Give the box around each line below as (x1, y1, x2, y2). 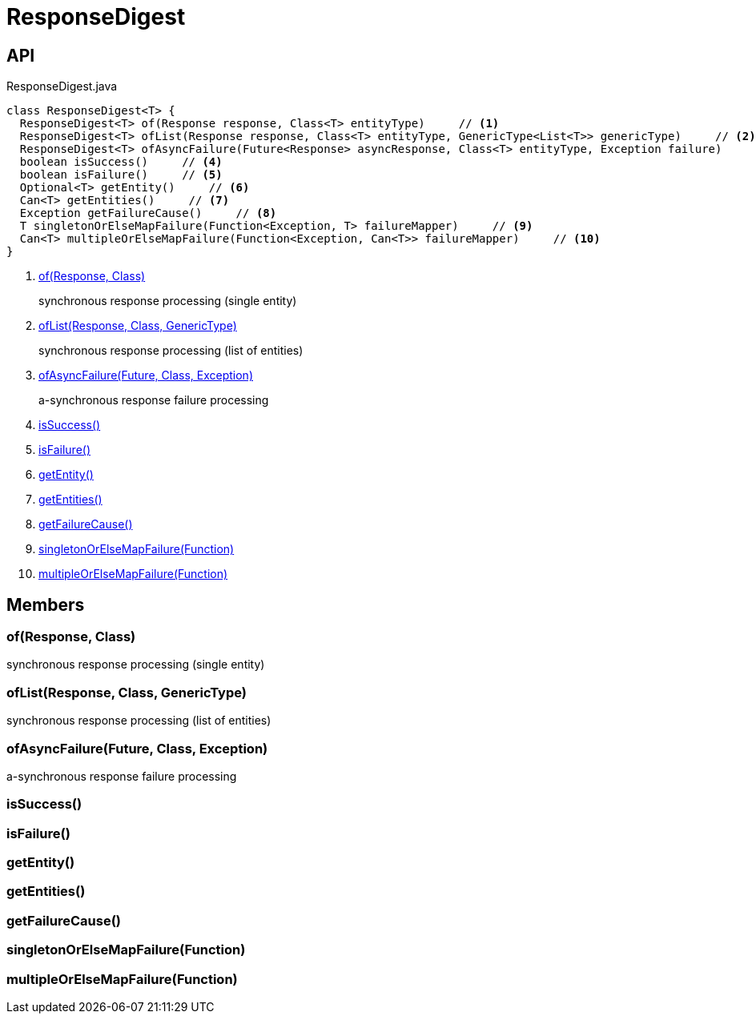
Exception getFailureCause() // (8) (19, 207, 277, 220)
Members (6, 594, 85, 615)
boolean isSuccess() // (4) (19, 155, 223, 169)
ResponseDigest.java (6, 79, 118, 94)
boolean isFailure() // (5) (19, 168, 223, 182)
